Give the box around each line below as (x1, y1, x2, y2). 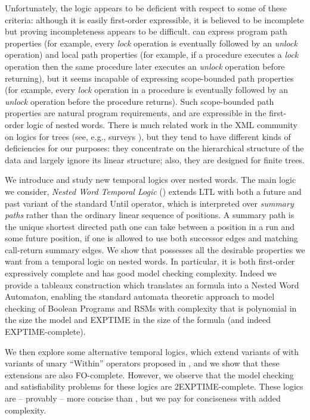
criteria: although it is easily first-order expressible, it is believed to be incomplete (5, 13, 304, 26)
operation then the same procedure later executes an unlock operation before (5, 60, 285, 72)
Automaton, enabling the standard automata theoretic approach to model (5, 290, 275, 303)
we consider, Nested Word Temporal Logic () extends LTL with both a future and (5, 185, 302, 197)
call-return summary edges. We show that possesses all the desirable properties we (5, 243, 305, 256)
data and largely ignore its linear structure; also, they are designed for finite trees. (5, 153, 305, 166)
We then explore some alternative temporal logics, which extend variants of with (5, 345, 299, 357)
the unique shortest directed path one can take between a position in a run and (5, 220, 295, 232)
